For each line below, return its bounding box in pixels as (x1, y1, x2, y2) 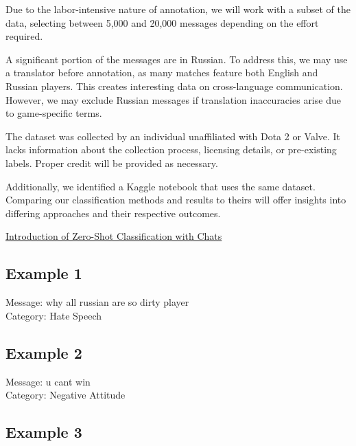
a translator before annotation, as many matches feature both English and (5, 65, 318, 80)
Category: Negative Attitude (5, 388, 126, 402)
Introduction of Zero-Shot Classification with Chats (5, 229, 222, 243)
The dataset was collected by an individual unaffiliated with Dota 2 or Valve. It (5, 129, 341, 143)
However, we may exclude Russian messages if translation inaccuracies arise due (5, 92, 341, 107)
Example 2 (5, 342, 82, 363)
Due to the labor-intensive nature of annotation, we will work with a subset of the (5, 2, 351, 16)
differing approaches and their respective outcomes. (5, 205, 221, 220)
